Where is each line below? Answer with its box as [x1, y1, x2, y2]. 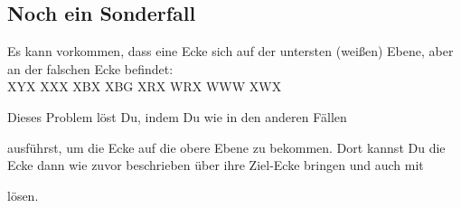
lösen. [7, 185, 39, 204]
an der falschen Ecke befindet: [7, 59, 174, 78]
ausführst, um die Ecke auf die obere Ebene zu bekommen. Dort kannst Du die [7, 137, 446, 156]
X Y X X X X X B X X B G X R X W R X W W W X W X [7, 77, 282, 96]
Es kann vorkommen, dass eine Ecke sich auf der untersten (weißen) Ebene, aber [7, 42, 454, 61]
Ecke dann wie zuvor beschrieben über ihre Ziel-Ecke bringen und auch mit [7, 156, 424, 175]
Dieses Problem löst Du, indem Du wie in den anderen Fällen [7, 107, 347, 126]
